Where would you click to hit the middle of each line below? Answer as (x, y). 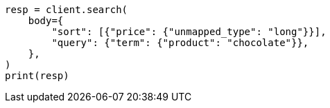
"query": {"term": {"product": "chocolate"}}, (180, 43)
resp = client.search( (67, 10)
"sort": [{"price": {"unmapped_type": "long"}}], (189, 32)
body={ (46, 21)
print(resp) (37, 76)
